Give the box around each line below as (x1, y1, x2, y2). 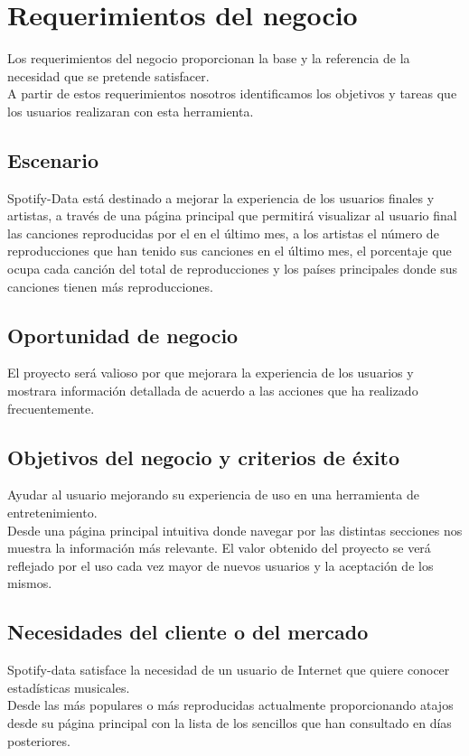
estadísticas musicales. (7, 677, 130, 696)
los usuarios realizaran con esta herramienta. (7, 101, 254, 120)
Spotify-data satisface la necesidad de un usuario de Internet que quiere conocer (7, 660, 450, 679)
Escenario (7, 145, 99, 173)
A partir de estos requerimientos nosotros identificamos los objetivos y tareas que (7, 84, 457, 103)
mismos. (7, 574, 52, 593)
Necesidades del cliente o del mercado (7, 618, 369, 646)
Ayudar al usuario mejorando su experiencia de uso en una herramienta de (7, 485, 419, 504)
